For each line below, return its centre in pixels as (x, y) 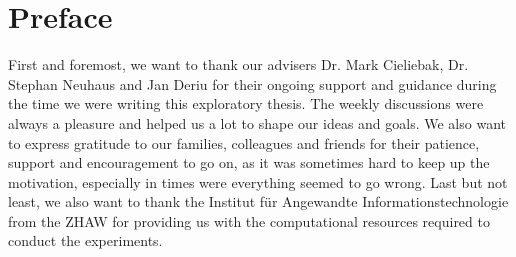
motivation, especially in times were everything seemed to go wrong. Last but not (258, 181)
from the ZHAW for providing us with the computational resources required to (249, 220)
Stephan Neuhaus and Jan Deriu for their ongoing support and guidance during (252, 83)
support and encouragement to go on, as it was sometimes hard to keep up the (249, 162)
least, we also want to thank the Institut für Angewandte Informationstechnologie (258, 201)
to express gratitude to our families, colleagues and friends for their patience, (244, 142)
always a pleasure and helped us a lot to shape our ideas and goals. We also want (257, 122)
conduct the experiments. (85, 240)
